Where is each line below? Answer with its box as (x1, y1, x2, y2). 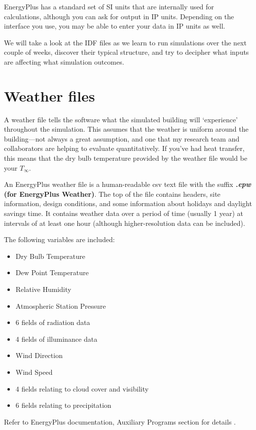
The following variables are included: (4, 234, 115, 245)
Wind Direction (15, 350, 63, 360)
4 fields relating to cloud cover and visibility (15, 383, 149, 394)
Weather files (4, 85, 95, 106)
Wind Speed (15, 366, 53, 377)
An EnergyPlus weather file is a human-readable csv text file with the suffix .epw (4, 179, 251, 189)
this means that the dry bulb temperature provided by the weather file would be (4, 153, 248, 163)
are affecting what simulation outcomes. (4, 56, 124, 67)
